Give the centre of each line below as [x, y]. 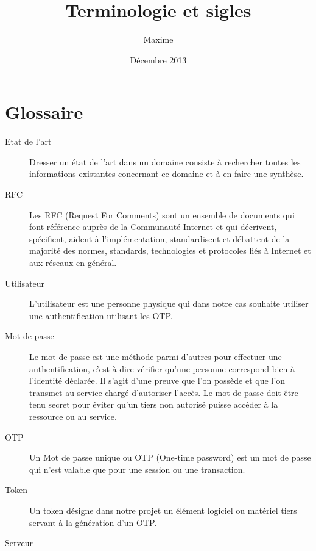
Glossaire [44, 112]
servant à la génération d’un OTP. [93, 522]
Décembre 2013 [158, 59]
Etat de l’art [28, 141]
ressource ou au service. [73, 416]
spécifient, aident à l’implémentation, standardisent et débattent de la [160, 238]
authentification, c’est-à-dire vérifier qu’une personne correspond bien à [162, 368]
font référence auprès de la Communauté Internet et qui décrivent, [153, 227]
